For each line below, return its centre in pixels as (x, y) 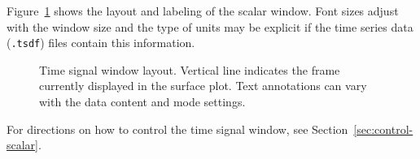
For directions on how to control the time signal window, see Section (177, 129)
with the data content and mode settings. (142, 102)
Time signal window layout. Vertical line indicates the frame (190, 69)
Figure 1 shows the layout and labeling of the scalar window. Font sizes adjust (203, 11)
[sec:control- (383, 129)
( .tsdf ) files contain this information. (101, 43)
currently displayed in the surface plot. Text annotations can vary (203, 86)
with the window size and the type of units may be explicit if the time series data (210, 26)
